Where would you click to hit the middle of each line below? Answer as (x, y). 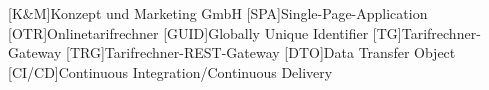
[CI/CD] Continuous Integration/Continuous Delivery (170, 71)
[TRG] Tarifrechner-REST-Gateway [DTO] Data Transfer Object (261, 52)
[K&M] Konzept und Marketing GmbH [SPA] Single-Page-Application (218, 13)
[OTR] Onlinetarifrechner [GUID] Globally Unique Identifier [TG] (205, 32)
